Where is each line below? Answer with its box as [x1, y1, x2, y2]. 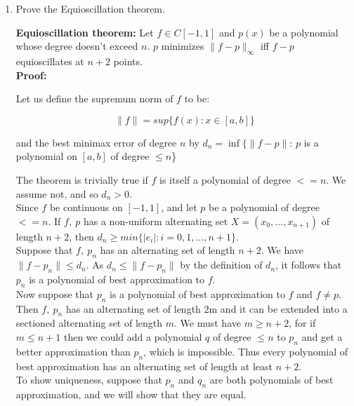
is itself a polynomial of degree [159, 172, 291, 187]
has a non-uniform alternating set [83, 213, 228, 228]
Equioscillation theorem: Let [15, 25, 154, 39]
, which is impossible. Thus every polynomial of [143, 344, 348, 358]
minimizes [161, 39, 204, 53]
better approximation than [15, 344, 131, 358]
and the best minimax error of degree [15, 135, 177, 149]
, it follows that [275, 257, 342, 272]
